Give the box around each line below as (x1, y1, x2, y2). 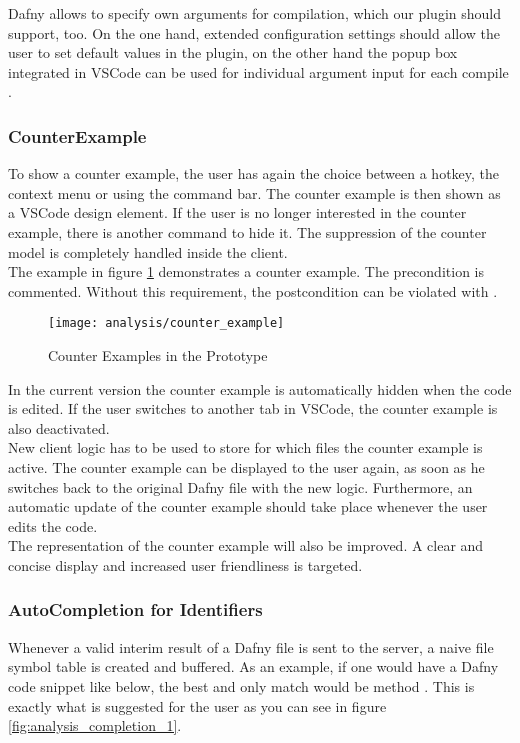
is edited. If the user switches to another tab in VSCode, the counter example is (8, 398, 498, 419)
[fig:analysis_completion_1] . (8, 715, 182, 736)
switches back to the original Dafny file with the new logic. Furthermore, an (8, 476, 473, 497)
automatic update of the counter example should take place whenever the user (8, 496, 488, 517)
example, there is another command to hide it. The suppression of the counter (8, 221, 487, 242)
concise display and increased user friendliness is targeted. (8, 554, 363, 575)
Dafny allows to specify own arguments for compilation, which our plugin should (8, 3, 501, 23)
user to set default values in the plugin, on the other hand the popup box (8, 42, 458, 63)
